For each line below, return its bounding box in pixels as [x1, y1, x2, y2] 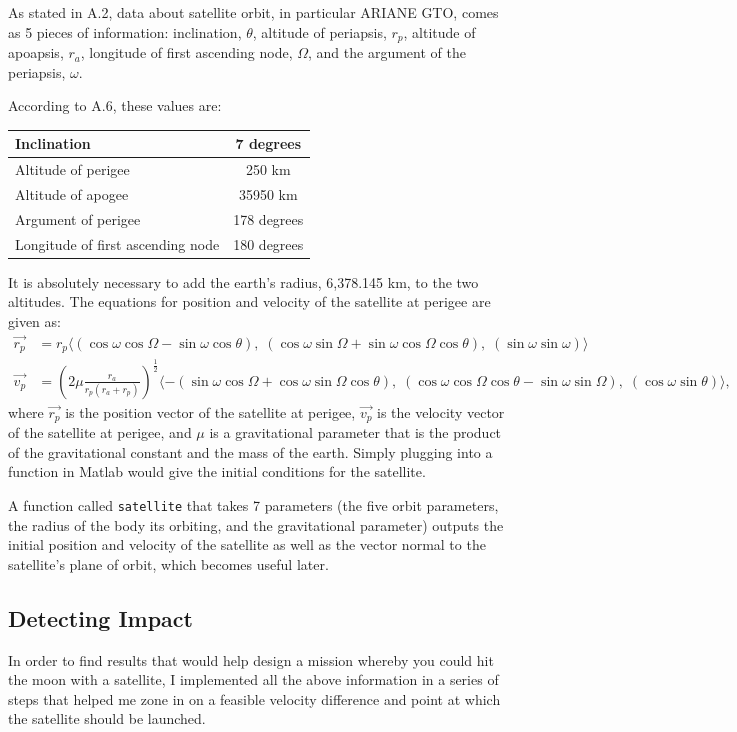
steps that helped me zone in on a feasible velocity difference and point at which [8, 688, 501, 709]
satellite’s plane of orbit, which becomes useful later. [8, 553, 329, 574]
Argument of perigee [15, 208, 141, 229]
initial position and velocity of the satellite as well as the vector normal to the [8, 534, 486, 555]
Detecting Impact [8, 602, 193, 633]
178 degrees [233, 208, 304, 229]
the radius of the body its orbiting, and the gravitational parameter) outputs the [8, 514, 504, 535]
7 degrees [235, 133, 302, 154]
